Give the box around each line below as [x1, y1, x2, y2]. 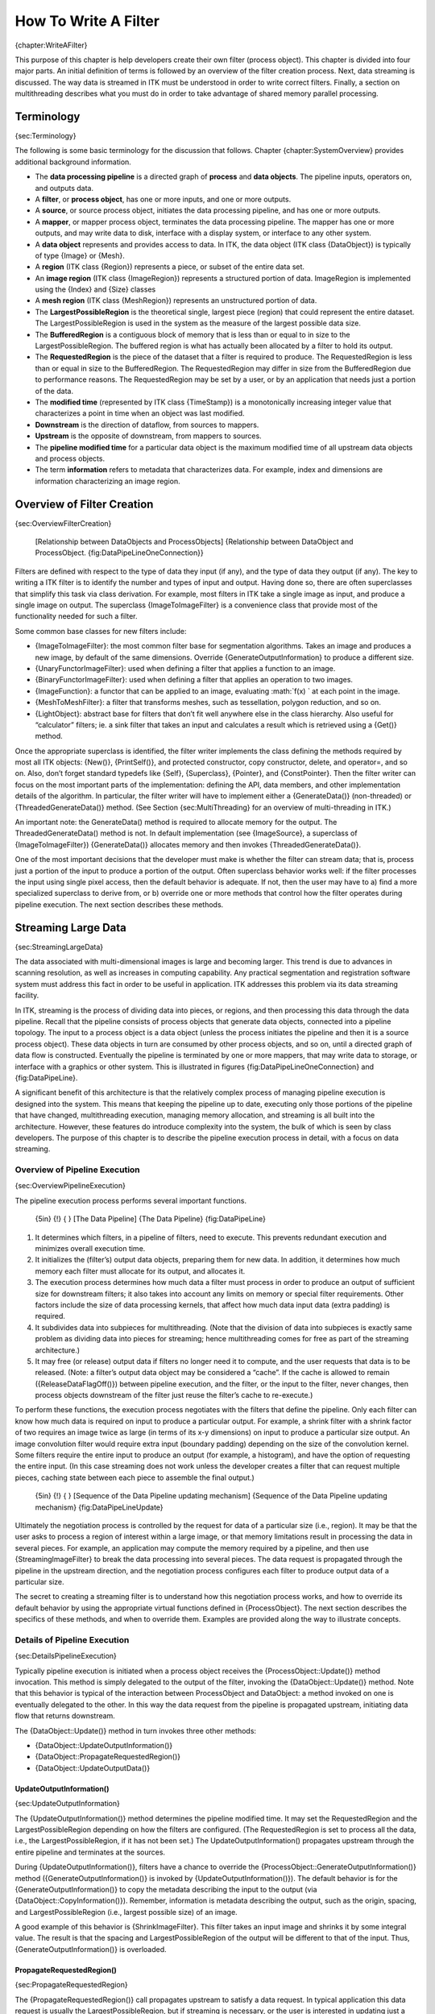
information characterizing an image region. [35, 476, 180, 486]
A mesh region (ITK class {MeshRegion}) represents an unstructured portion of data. [35, 296, 317, 305]
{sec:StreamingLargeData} [14, 942, 104, 951]
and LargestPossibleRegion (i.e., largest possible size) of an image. [14, 1907, 238, 1917]
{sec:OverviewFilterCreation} [14, 518, 112, 528]
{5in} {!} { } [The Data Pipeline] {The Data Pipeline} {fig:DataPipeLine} [35, 1214, 266, 1224]
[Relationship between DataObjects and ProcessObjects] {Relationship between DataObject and [35, 537, 354, 547]
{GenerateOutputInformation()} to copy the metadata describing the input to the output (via [14, 1884, 317, 1894]
